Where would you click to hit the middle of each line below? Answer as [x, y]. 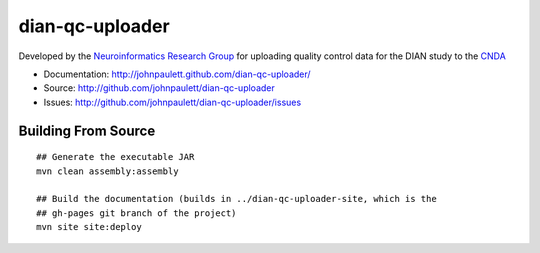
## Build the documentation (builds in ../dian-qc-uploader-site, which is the [236, 199]
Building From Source [87, 130]
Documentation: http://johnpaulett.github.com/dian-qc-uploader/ [177, 74]
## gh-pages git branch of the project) [136, 213]
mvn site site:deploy [89, 227]
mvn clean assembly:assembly [107, 171]
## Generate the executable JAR [115, 157]
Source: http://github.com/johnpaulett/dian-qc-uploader [159, 88]
